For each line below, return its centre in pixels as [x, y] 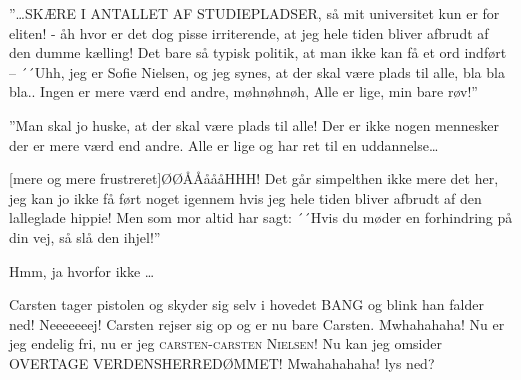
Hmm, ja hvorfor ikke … [82, 270]
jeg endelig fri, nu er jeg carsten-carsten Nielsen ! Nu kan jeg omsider [225, 343]
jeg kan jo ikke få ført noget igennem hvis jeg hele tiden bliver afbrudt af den [245, 197]
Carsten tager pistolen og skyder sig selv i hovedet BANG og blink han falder [246, 304]
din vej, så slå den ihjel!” [85, 236]
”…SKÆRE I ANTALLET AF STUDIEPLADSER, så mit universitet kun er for [254, 13]
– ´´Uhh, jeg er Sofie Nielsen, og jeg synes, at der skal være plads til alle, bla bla [257, 71]
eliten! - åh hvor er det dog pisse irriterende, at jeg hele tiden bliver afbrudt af [249, 32]
